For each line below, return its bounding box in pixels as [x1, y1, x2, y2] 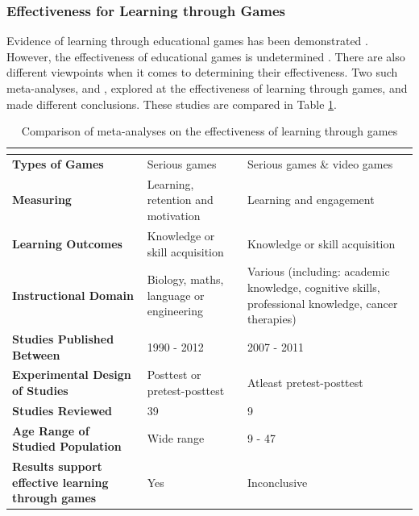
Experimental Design [12, 366, 131, 383]
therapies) [247, 310, 297, 327]
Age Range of [12, 422, 89, 439]
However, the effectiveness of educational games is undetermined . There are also [6, 48, 405, 64]
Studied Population [12, 438, 122, 455]
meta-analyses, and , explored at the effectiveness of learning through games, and [6, 80, 408, 96]
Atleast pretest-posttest [247, 374, 363, 391]
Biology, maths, [147, 271, 224, 288]
